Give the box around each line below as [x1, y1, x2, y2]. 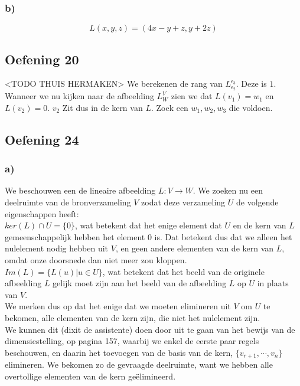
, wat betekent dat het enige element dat [74, 219, 222, 231]
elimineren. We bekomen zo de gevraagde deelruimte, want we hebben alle [5, 358, 273, 371]
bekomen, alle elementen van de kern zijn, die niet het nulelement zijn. [5, 312, 260, 323]
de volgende [236, 196, 279, 208]
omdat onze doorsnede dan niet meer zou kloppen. [5, 254, 187, 266]
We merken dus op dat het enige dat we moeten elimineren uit [5, 300, 231, 312]
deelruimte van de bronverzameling [5, 196, 131, 208]
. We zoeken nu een [193, 184, 263, 197]
